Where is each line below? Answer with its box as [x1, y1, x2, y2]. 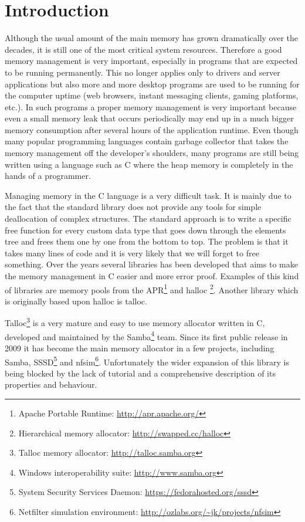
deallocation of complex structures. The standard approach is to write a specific [5, 212, 292, 225]
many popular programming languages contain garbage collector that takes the [5, 135, 289, 147]
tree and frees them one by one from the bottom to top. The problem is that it [5, 235, 289, 248]
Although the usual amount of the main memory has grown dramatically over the [5, 32, 299, 44]
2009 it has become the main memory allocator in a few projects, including [5, 341, 274, 354]
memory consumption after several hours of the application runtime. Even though [5, 123, 299, 135]
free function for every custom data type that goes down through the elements [5, 223, 286, 236]
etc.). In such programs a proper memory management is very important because [5, 100, 297, 113]
